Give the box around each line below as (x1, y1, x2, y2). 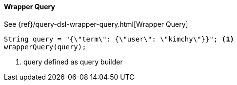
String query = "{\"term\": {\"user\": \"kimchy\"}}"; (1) (4, 35, 235, 43)
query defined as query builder (23, 57, 123, 66)
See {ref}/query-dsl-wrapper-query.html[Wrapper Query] (4, 20, 188, 28)
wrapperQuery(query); (4, 42, 86, 51)
